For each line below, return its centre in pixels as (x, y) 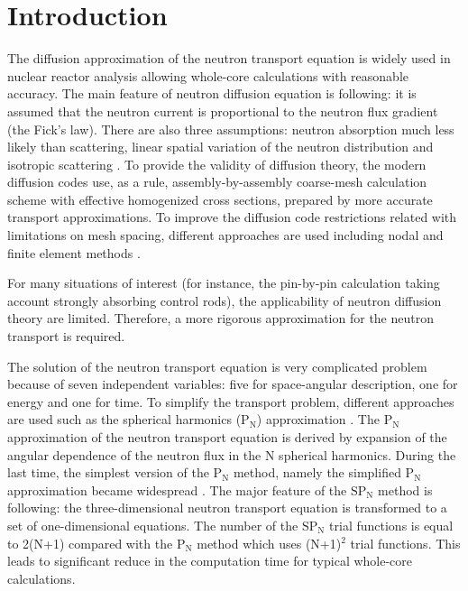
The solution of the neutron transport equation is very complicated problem (217, 366)
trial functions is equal (391, 525)
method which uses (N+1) (269, 543)
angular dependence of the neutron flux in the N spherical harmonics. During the (232, 454)
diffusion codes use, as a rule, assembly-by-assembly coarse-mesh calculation (217, 182)
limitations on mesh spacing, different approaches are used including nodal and (225, 235)
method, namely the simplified (317, 472)
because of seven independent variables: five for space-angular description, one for (233, 384)
